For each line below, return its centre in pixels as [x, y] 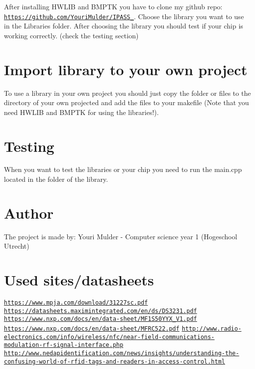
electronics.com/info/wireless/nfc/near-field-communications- [109, 337]
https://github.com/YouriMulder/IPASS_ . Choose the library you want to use [124, 16]
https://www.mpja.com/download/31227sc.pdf [76, 303]
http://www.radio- [212, 329]
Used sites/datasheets [79, 280]
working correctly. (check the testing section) [71, 35]
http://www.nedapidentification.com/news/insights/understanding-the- [122, 354]
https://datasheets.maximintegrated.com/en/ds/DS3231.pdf [101, 311]
